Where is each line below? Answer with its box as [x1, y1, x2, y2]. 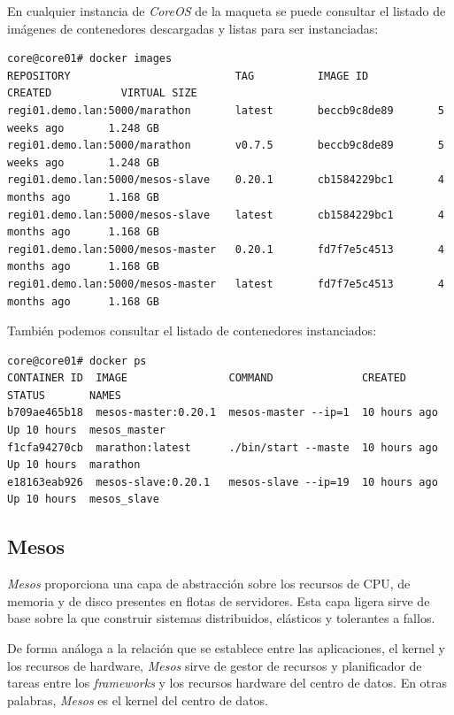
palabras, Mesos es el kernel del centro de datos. [7, 690, 268, 709]
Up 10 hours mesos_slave [7, 493, 159, 506]
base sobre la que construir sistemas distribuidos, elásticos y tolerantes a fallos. [7, 609, 435, 627]
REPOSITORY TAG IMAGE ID [7, 69, 369, 82]
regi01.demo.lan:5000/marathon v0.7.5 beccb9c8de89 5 [7, 139, 444, 152]
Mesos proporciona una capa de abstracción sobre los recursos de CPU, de [7, 574, 411, 593]
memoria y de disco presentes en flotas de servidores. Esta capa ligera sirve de [7, 591, 430, 610]
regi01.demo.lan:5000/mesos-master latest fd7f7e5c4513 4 [7, 277, 444, 290]
